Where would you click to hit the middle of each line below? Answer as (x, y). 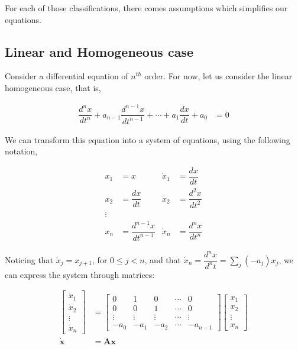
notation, (21, 151)
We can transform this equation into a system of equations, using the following (148, 139)
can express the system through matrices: (80, 274)
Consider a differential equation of (67, 76)
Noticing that (29, 259)
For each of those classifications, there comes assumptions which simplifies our (146, 8)
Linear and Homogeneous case (99, 51)
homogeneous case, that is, (53, 87)
